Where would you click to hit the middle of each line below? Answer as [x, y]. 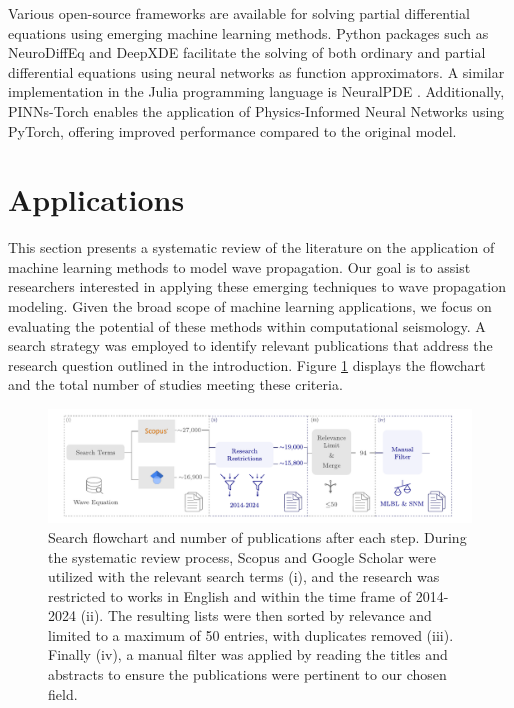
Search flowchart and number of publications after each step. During [257, 536]
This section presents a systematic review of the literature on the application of [251, 247]
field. [63, 693]
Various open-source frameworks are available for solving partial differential [239, 13]
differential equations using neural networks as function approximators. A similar [256, 71]
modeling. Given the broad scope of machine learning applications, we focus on [250, 306]
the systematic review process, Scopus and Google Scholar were [242, 556]
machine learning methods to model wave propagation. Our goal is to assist [239, 266]
